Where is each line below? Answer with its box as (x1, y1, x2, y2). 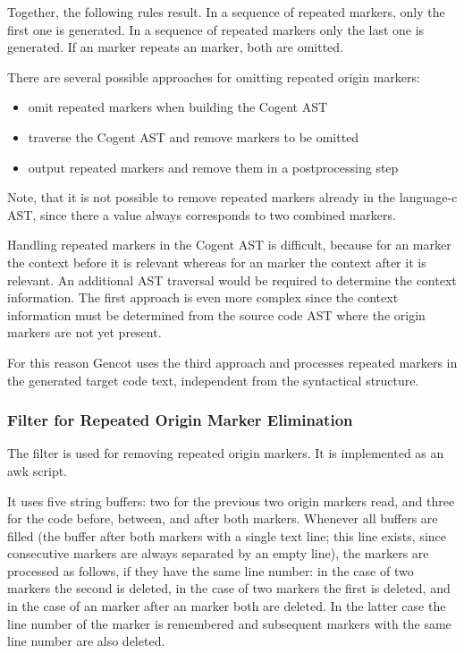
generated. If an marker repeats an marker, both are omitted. (7, 38, 344, 56)
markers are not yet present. (7, 323, 162, 342)
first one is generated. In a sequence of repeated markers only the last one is (7, 20, 425, 38)
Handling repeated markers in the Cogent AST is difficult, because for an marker (7, 235, 451, 254)
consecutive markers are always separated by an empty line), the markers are (7, 544, 429, 563)
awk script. (7, 461, 68, 479)
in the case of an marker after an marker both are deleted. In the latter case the (7, 597, 446, 615)
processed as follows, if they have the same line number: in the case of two (7, 561, 414, 580)
